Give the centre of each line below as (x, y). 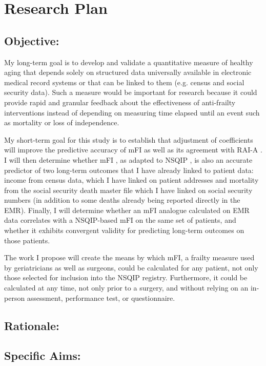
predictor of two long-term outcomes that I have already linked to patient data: (129, 170)
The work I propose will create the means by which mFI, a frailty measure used (129, 257)
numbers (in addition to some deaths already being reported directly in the (122, 200)
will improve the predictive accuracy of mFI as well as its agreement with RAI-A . (133, 150)
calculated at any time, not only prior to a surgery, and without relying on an (126, 288)
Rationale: (32, 325)
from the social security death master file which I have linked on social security (128, 190)
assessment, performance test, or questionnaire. (101, 297)
